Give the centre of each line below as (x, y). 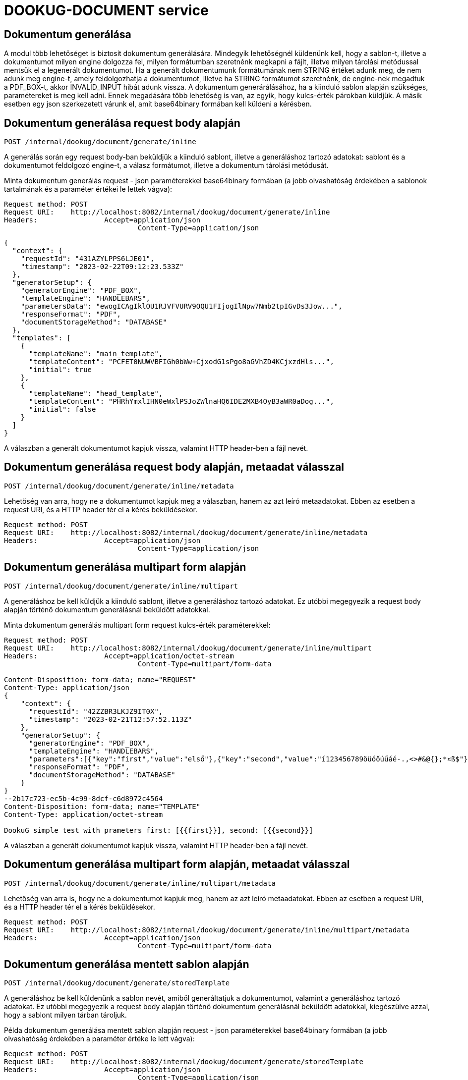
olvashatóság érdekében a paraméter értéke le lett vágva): (99, 1039)
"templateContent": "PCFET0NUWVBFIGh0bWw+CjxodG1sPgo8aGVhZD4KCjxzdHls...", (181, 362)
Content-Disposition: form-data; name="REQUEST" (100, 679)
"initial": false (62, 409)
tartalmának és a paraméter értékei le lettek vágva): (88, 189)
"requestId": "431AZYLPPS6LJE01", (88, 259)
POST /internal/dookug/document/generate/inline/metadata (119, 486)
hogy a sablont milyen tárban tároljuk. (65, 1015)
